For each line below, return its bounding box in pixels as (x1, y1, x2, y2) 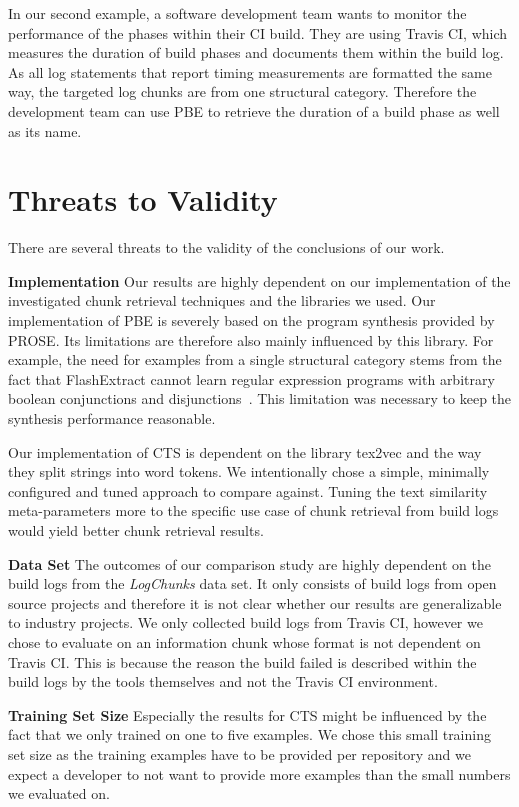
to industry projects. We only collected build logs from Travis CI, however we (8, 612, 483, 633)
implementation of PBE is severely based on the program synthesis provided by (8, 310, 495, 331)
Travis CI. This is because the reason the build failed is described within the (8, 651, 477, 672)
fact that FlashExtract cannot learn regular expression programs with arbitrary (8, 368, 495, 389)
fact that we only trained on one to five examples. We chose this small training (8, 724, 491, 745)
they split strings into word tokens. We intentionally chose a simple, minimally (8, 461, 490, 482)
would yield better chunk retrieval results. (8, 520, 264, 540)
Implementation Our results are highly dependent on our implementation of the (8, 270, 511, 291)
